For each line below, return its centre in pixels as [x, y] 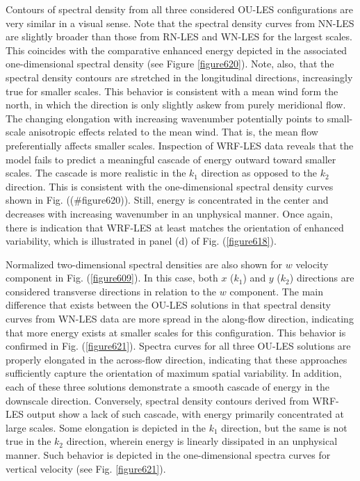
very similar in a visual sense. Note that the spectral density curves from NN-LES [180, 23]
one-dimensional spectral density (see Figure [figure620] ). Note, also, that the [170, 64]
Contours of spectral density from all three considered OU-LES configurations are [180, 9]
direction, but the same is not [284, 427]
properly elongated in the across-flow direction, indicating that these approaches [177, 359]
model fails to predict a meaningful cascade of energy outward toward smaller [171, 159]
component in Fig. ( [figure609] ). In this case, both [112, 278]
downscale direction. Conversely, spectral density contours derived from [157, 400]
